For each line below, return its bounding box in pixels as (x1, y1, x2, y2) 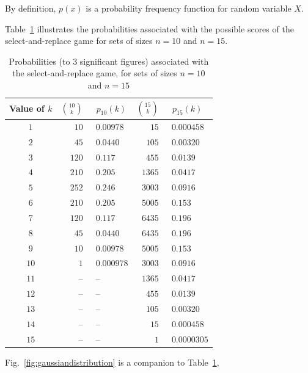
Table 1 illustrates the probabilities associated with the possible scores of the (5, 22, 294, 35)
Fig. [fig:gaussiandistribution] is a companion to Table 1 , (5, 355, 219, 368)
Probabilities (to (9, 54, 70, 67)
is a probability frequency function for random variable (86, 2, 291, 14)
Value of (9, 102, 45, 115)
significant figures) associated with (79, 54, 209, 67)
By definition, (5, 2, 56, 14)
